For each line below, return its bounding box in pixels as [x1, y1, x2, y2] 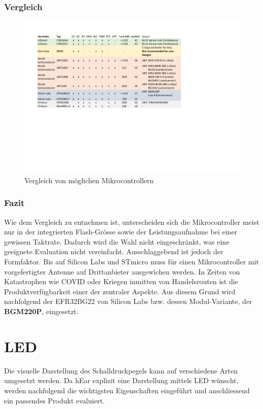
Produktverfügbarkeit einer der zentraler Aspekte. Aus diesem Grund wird [4, 286, 236, 296]
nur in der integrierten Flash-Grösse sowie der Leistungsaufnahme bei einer [4, 226, 238, 237]
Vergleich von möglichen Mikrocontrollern [24, 175, 154, 185]
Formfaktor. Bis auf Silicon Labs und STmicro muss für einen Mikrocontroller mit [4, 256, 259, 267]
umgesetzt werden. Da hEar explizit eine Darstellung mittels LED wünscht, [4, 375, 239, 386]
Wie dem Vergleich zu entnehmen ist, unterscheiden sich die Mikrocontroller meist [4, 216, 259, 227]
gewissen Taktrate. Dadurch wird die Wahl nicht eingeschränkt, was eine [4, 236, 230, 247]
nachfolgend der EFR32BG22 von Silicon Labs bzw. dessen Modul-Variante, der [4, 296, 252, 306]
